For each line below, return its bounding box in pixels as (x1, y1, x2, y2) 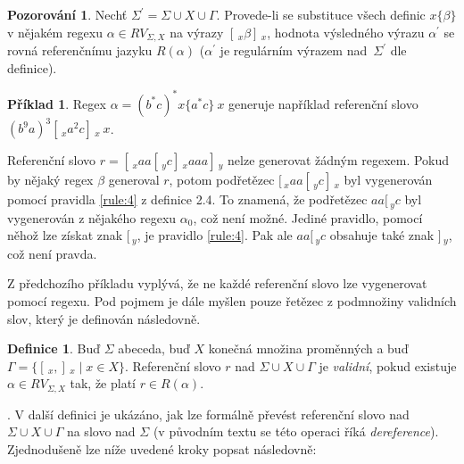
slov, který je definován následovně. (7, 309, 201, 327)
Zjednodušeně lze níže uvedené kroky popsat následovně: (7, 439, 317, 458)
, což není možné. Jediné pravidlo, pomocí (193, 208, 423, 227)
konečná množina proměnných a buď (208, 339, 409, 358)
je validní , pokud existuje (319, 356, 457, 375)
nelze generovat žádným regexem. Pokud (228, 151, 450, 170)
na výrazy (170, 22, 224, 41)
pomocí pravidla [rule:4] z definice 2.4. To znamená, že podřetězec (7, 190, 368, 209)
